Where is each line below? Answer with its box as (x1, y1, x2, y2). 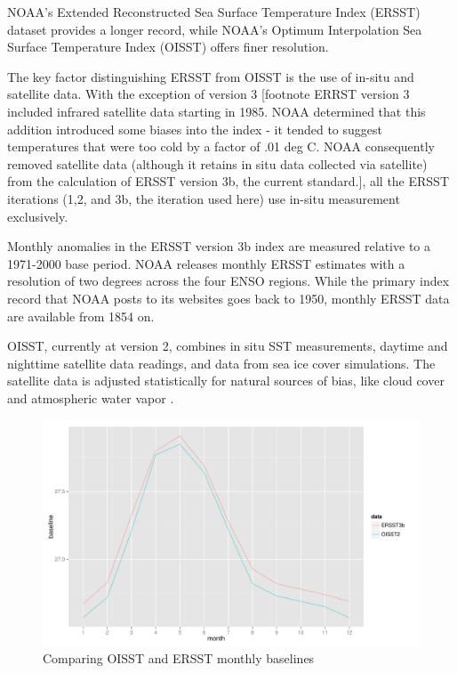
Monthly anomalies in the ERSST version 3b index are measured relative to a (7, 237, 430, 255)
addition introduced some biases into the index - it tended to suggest (7, 119, 382, 138)
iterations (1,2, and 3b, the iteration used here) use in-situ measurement (7, 189, 400, 207)
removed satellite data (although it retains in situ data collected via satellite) (7, 154, 428, 173)
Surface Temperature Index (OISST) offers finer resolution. (7, 37, 329, 56)
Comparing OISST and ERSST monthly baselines (43, 649, 315, 668)
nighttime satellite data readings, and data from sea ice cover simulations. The (7, 353, 436, 372)
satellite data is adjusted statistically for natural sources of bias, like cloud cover (7, 371, 445, 390)
